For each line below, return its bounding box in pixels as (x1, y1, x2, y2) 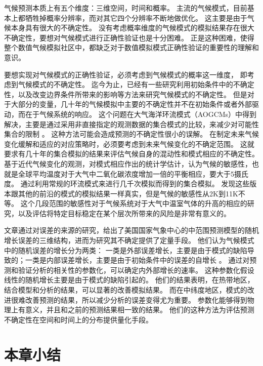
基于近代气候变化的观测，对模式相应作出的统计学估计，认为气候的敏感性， (4, 158, 252, 169)
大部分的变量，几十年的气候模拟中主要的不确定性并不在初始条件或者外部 (11, 99, 252, 109)
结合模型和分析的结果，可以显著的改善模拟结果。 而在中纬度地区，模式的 (4, 284, 247, 295)
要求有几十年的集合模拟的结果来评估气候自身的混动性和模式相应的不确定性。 (4, 148, 259, 159)
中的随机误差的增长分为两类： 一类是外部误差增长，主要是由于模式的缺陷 (4, 245, 247, 255)
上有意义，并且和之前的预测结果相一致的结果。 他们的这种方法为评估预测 (11, 304, 254, 315)
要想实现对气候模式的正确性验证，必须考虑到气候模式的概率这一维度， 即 (4, 69, 247, 79)
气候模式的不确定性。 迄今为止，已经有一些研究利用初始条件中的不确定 (18, 79, 254, 90)
